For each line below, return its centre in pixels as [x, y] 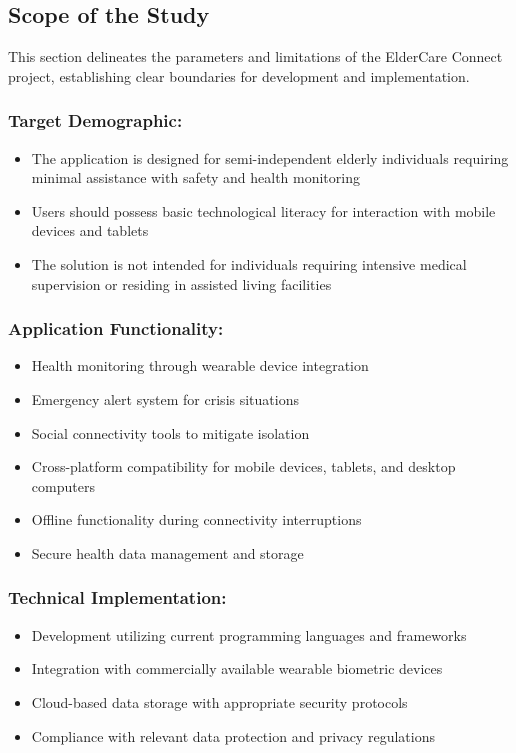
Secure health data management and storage [167, 552]
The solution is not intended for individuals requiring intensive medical [249, 263]
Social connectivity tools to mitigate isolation [170, 432]
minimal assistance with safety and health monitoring [195, 177]
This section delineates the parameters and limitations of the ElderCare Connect [255, 56]
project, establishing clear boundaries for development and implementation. [239, 75]
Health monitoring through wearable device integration [200, 365]
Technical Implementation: [117, 597]
